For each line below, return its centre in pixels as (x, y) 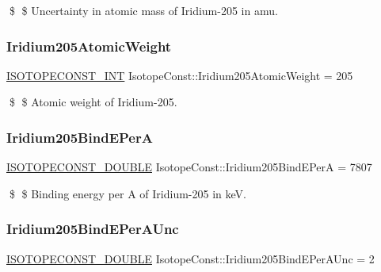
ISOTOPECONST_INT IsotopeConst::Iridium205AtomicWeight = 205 (180, 75)
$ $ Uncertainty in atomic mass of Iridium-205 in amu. (143, 10)
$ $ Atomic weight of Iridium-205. (93, 102)
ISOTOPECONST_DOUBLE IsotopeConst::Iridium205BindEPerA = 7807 (189, 167)
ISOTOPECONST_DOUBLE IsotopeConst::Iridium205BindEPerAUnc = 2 (190, 258)
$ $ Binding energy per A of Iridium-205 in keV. (128, 193)
